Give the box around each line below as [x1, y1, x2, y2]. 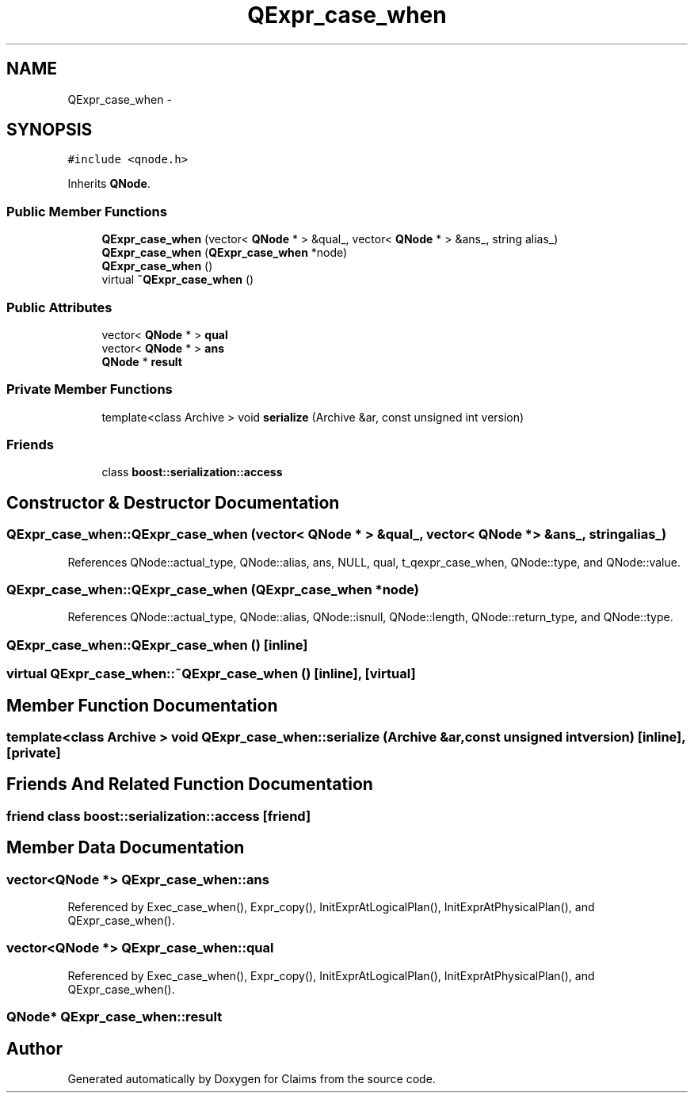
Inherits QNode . [67, 177, 151, 191]
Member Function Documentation [6, 695, 278, 715]
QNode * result [101, 354, 182, 368]
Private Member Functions [6, 381, 173, 398]
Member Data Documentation [6, 838, 245, 858]
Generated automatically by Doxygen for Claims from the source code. [67, 1072, 436, 1086]
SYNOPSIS [6, 120, 93, 140]
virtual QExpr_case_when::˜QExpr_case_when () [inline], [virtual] [6, 666, 416, 682]
